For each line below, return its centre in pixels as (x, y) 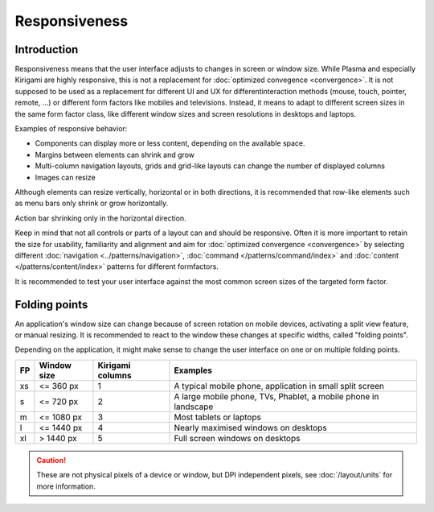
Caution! (51, 460)
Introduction (47, 50)
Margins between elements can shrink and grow (115, 155)
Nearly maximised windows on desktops (250, 427)
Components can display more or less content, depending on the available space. (170, 143)
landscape (194, 407)
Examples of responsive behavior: (71, 129)
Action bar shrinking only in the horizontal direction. (100, 218)
